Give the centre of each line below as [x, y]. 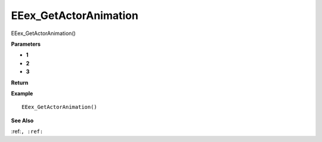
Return [20, 83]
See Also [22, 120]
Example [22, 93]
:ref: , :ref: [27, 131]
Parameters [26, 44]
